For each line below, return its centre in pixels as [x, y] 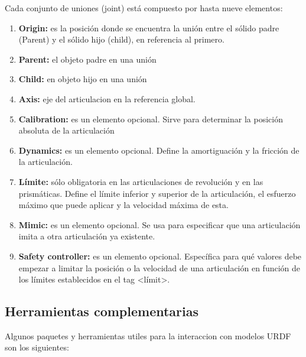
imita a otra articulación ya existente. [87, 236]
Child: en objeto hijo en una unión [83, 79]
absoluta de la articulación [66, 130]
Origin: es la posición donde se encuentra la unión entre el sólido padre [149, 27]
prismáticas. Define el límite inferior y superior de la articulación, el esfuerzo [157, 193]
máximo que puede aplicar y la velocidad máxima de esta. [123, 205]
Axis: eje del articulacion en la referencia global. [107, 98]
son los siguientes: [37, 347]
